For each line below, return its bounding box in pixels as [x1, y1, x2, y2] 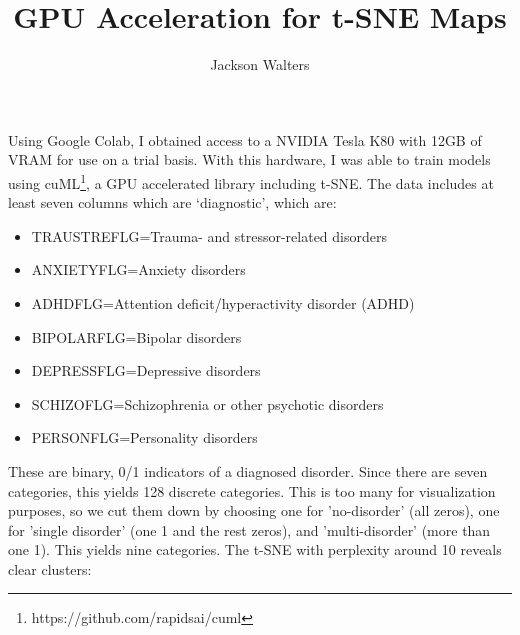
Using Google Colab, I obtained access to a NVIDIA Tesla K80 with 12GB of [8, 129, 482, 150]
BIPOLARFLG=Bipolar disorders [31, 326, 242, 347]
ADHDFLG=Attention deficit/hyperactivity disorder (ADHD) [31, 292, 415, 313]
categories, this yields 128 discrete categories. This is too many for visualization [8, 480, 496, 501]
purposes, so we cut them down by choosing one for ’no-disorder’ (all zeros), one [8, 500, 500, 521]
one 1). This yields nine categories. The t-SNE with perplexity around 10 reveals [8, 539, 502, 560]
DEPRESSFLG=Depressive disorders [31, 360, 261, 381]
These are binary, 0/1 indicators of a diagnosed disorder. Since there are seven [8, 460, 488, 481]
